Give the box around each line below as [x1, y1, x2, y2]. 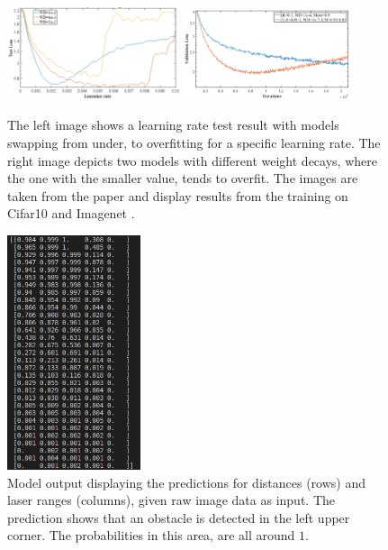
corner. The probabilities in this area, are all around [7, 526, 295, 545]
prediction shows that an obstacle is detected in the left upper [7, 508, 350, 527]
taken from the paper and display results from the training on [7, 186, 348, 205]
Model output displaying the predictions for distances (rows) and [7, 472, 365, 491]
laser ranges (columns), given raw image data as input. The [7, 490, 336, 509]
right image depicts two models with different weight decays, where [7, 151, 377, 170]
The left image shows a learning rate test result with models [7, 115, 339, 134]
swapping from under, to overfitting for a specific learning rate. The [7, 133, 381, 151]
